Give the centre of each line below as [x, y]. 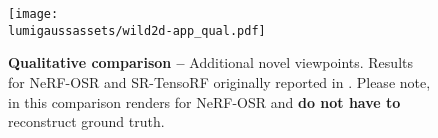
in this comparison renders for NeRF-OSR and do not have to [204, 101]
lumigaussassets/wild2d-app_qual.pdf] [137, 30]
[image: [33, 14]
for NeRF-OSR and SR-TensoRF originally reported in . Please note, [219, 81]
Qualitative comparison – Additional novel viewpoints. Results [210, 62]
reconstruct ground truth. [86, 121]
